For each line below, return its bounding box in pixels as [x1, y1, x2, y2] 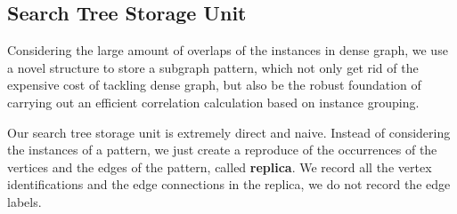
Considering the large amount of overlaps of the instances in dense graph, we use [7, 41, 448, 59]
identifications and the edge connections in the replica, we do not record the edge [7, 175, 451, 194]
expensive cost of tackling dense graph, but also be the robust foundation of [7, 75, 421, 94]
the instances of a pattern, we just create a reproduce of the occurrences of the [7, 140, 437, 159]
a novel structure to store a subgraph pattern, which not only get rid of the [7, 58, 419, 76]
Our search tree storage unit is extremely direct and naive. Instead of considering [7, 123, 451, 141]
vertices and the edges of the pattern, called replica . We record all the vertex [7, 157, 432, 176]
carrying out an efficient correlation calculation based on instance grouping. [7, 92, 420, 111]
